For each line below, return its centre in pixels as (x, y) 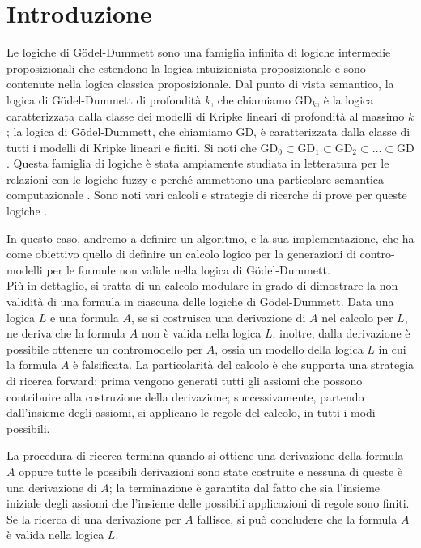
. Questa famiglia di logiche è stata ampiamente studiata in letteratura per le (198, 163)
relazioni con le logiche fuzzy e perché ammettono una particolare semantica (196, 178)
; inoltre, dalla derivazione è (341, 333)
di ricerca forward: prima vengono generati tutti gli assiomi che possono (185, 380)
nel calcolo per (357, 317)
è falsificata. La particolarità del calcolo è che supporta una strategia (244, 365)
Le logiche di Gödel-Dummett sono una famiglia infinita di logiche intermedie (199, 52)
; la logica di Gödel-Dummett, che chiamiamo (119, 132)
